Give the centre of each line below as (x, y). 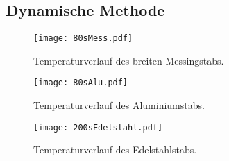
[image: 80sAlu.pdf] (81, 83)
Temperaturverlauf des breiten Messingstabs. (129, 60)
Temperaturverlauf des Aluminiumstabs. (119, 105)
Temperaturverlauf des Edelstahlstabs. (115, 150)
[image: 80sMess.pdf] (83, 39)
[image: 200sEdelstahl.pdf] (98, 127)
